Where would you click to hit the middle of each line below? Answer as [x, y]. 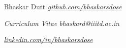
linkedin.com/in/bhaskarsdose [48, 39]
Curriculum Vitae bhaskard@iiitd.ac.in [62, 23]
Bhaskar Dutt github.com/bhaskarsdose [63, 6]
